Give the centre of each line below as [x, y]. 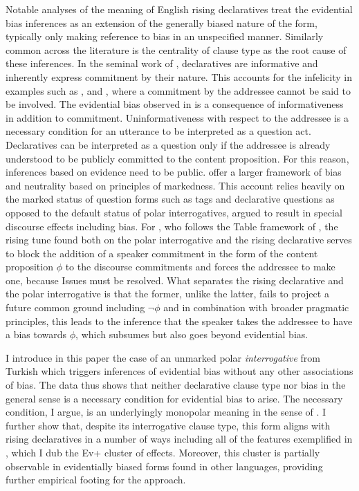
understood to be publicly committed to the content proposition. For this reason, [177, 158]
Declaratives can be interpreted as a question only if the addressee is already [168, 144]
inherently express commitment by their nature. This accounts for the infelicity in [179, 76]
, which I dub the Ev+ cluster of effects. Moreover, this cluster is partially [163, 452]
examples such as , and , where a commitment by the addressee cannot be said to [178, 90]
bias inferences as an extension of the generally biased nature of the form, [162, 22]
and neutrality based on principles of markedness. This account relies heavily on [175, 185]
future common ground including [75, 307]
